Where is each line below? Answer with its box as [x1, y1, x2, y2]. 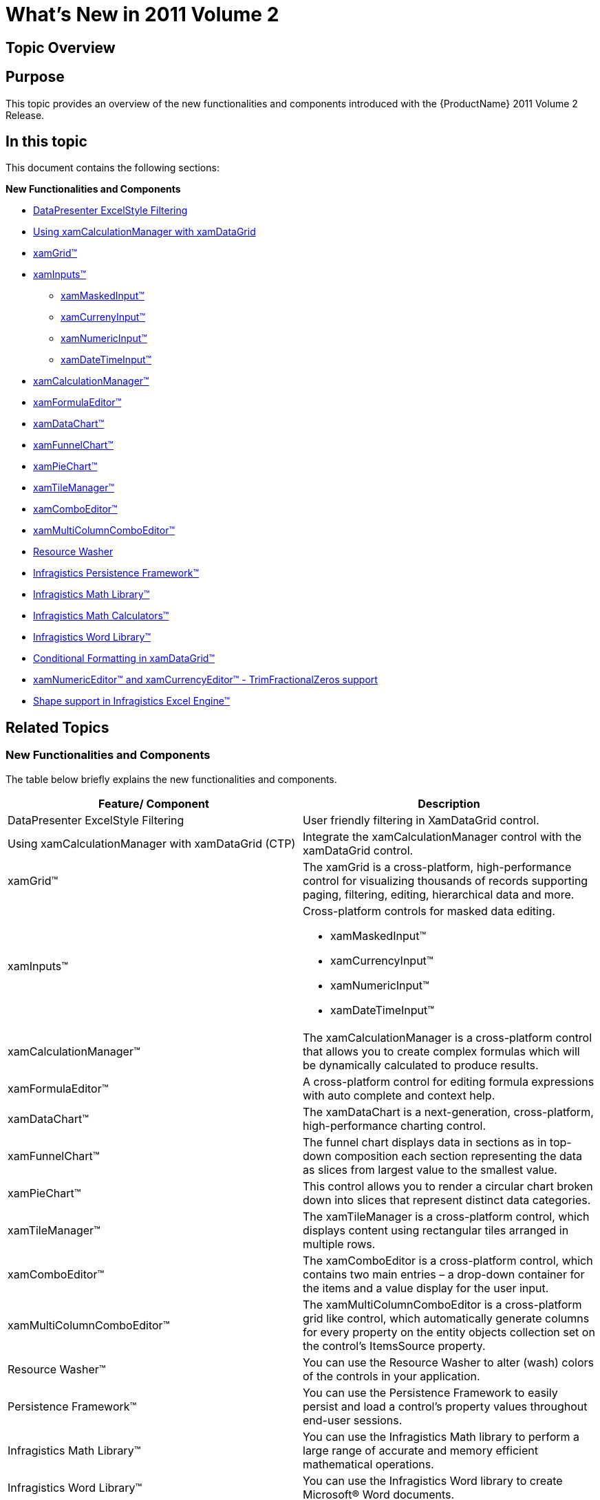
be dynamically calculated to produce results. [303, 1058, 539, 1072]
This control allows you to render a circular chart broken [303, 1179, 593, 1193]
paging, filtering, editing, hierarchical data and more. [303, 887, 575, 901]
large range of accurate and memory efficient [303, 1443, 538, 1457]
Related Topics [6, 718, 109, 736]
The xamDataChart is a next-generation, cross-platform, [303, 1104, 594, 1119]
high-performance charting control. [303, 1118, 486, 1133]
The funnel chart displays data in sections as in [303, 1135, 547, 1149]
